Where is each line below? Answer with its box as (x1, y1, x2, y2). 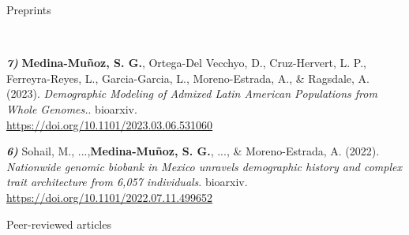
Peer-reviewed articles (6, 215, 111, 232)
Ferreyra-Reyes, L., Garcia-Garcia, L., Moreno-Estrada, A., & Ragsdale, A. (6, 69, 370, 86)
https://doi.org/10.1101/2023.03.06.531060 (6, 116, 213, 132)
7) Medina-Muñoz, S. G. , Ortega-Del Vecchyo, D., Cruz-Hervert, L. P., (6, 54, 366, 71)
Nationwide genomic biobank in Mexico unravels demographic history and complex (6, 158, 402, 174)
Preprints (6, 2, 51, 17)
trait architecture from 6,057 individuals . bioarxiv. (6, 173, 248, 190)
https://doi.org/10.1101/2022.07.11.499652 (6, 188, 213, 205)
